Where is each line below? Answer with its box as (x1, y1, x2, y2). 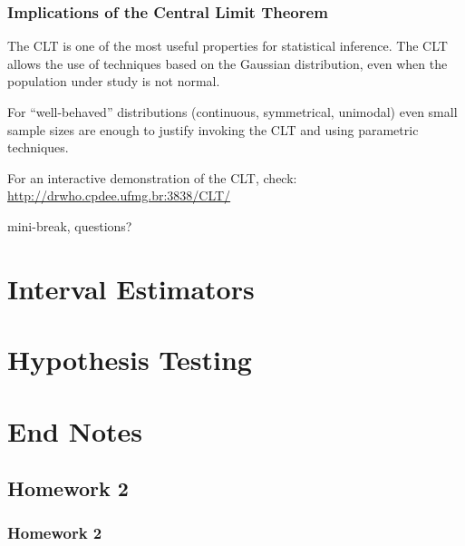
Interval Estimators (7, 269, 255, 307)
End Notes (7, 412, 142, 449)
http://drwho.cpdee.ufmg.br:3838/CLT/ (7, 186, 231, 205)
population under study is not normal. (7, 72, 220, 91)
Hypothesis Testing (7, 341, 252, 378)
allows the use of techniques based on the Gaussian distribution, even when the (7, 54, 448, 73)
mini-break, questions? (7, 216, 132, 235)
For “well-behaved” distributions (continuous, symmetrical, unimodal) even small (7, 102, 458, 121)
